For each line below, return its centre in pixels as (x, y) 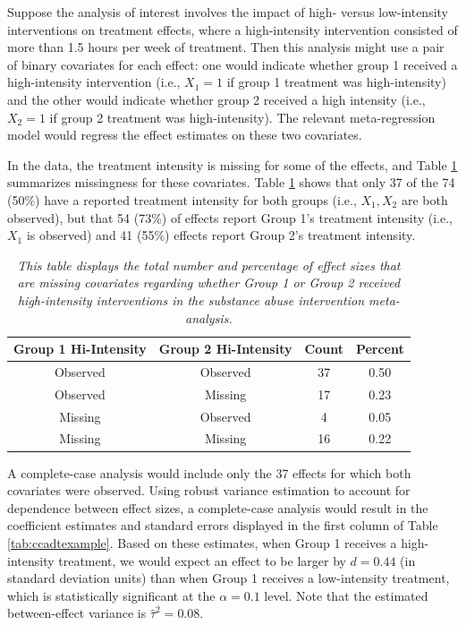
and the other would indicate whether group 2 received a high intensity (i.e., (216, 99)
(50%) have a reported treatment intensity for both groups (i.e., (182, 199)
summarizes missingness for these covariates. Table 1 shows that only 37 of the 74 (231, 182)
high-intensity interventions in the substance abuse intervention (191, 300)
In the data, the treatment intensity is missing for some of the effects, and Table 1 (233, 164)
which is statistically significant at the (111, 595)
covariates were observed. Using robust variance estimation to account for (209, 490)
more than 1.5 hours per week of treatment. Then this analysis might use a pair (226, 47)
